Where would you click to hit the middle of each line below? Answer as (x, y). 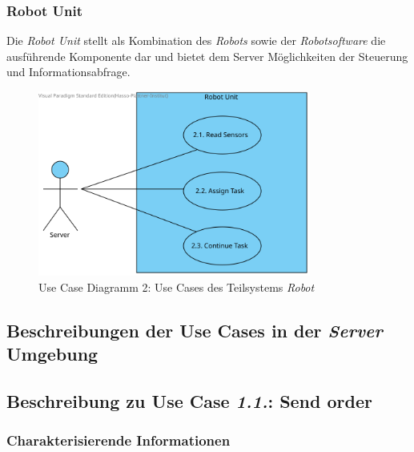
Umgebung (52, 354)
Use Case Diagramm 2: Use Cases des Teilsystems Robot (177, 287)
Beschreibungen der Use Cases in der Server (195, 330)
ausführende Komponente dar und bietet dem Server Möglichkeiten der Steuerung (207, 56)
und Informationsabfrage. (68, 72)
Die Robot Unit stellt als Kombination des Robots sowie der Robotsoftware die (196, 40)
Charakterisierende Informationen (119, 440)
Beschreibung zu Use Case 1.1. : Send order (189, 400)
